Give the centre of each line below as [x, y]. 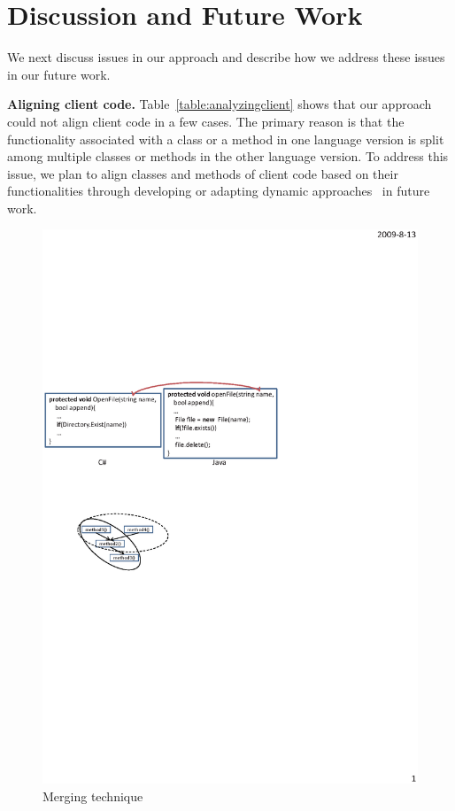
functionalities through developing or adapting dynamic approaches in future [219, 191]
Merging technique [93, 796]
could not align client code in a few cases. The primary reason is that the [206, 121]
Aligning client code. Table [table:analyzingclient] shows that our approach [220, 104]
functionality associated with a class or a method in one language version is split [226, 139]
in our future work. [59, 74]
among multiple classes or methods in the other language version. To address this [228, 156]
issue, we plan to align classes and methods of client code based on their [203, 173]
